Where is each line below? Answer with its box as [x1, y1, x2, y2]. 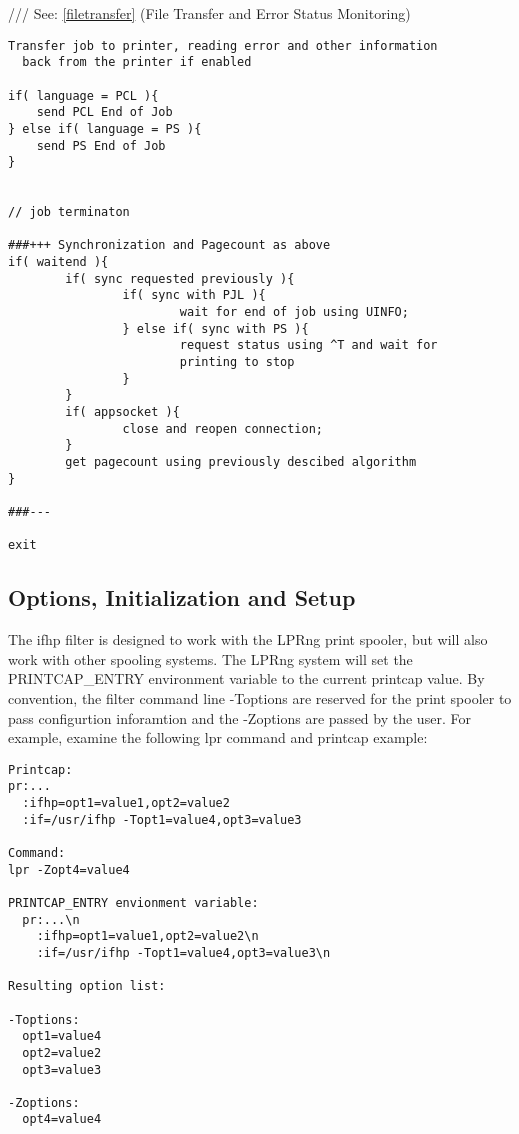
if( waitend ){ [8, 255, 109, 270]
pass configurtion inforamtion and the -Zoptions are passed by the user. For [8, 707, 471, 728]
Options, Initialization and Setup [8, 582, 356, 613]
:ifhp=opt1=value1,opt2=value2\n [36, 929, 259, 944]
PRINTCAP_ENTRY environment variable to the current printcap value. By [8, 668, 485, 689]
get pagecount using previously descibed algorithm [65, 455, 417, 469]
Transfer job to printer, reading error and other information [8, 38, 438, 53]
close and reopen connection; [122, 421, 323, 436]
